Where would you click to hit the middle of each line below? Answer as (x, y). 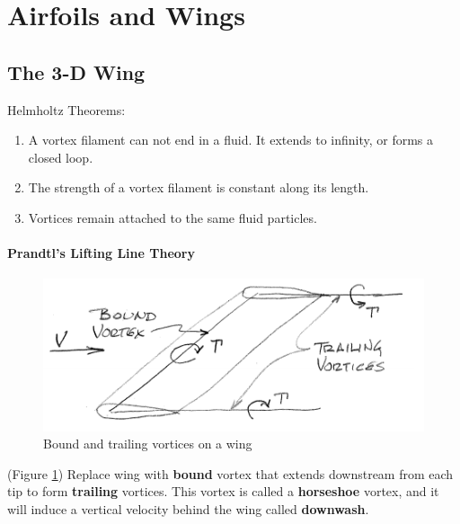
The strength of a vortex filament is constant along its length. (199, 187)
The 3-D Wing (76, 71)
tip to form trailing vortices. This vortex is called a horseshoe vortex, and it (223, 491)
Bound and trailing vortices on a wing (148, 444)
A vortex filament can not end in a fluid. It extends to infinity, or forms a (231, 140)
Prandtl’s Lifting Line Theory (101, 253)
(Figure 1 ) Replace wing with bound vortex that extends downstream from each (230, 473)
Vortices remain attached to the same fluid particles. (172, 217)
